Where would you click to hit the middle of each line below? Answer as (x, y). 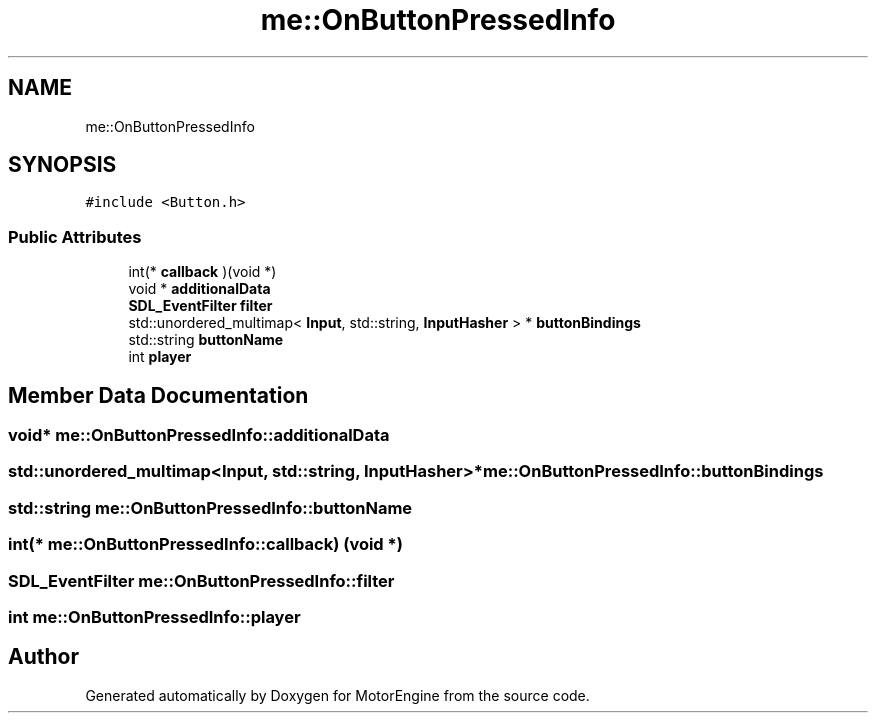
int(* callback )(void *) (202, 272)
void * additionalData (199, 289)
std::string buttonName (206, 340)
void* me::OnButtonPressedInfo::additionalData (199, 435)
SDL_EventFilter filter (200, 306)
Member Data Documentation (158, 395)
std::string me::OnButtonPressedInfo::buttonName (210, 507)
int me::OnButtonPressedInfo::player (154, 616)
